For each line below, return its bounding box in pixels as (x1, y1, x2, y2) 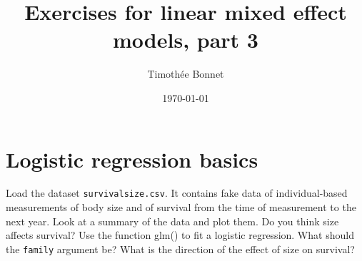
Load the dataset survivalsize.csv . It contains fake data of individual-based (6, 185, 348, 200)
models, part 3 (113, 25, 258, 54)
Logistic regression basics (6, 144, 258, 173)
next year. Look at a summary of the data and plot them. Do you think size (6, 213, 339, 228)
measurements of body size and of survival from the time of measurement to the (6, 200, 356, 215)
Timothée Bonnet (147, 66, 224, 81)
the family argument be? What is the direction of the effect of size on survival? (6, 241, 355, 256)
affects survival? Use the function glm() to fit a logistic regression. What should (6, 227, 354, 242)
